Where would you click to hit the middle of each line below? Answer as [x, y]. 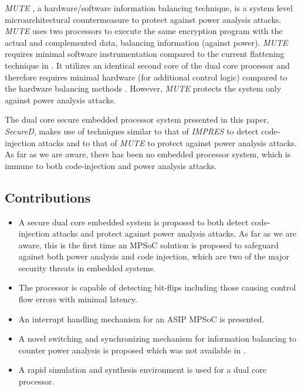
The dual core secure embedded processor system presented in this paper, [137, 119]
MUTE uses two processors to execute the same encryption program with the [144, 31]
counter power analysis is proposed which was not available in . [132, 350]
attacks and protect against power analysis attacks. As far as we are [174, 233]
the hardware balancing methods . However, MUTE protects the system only [143, 88]
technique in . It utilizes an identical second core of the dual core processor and [147, 65]
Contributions [48, 197]
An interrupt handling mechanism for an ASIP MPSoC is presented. [141, 318]
